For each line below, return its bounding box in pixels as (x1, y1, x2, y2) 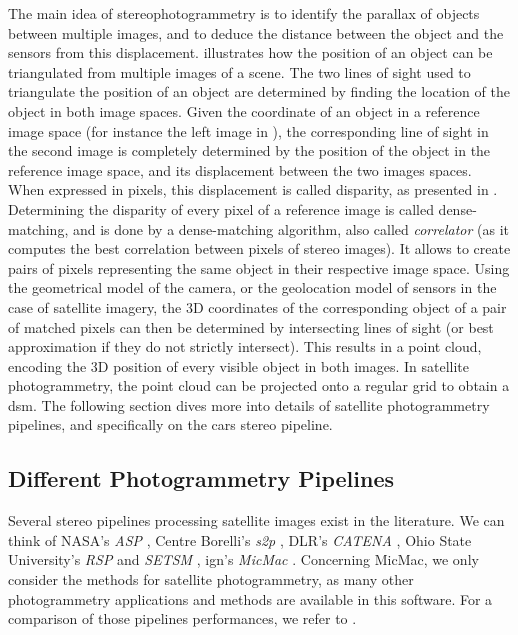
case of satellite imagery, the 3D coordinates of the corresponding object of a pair (8, 296, 507, 317)
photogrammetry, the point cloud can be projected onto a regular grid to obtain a (8, 375, 510, 396)
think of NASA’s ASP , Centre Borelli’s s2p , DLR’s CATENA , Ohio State (8, 529, 472, 550)
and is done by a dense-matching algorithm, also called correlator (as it (72, 218, 509, 239)
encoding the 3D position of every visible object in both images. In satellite (8, 355, 469, 376)
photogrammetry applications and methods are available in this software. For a (8, 588, 493, 609)
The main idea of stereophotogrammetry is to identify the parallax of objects (8, 3, 480, 23)
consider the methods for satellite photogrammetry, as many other (8, 569, 414, 590)
